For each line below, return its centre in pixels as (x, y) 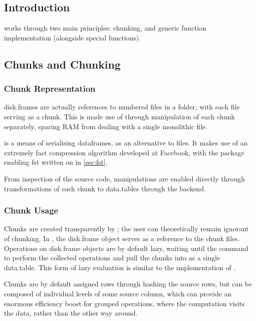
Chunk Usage (31, 210)
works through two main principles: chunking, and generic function (105, 28)
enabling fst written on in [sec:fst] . (56, 162)
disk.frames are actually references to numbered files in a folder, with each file (122, 107)
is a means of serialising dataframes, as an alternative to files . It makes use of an (126, 143)
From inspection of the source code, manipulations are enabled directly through (125, 178)
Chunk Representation (50, 89)
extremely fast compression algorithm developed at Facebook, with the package (124, 152)
